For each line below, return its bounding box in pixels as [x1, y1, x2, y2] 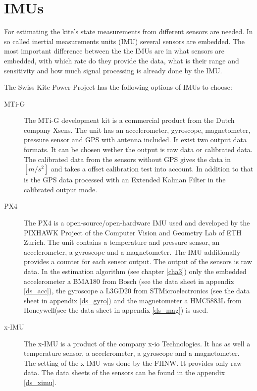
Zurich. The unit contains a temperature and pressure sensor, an [24, 237, 220, 247]
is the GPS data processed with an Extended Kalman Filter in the [24, 174, 226, 185]
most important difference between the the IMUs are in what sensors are [4, 46, 225, 56]
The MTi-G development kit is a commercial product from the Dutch [24, 115, 235, 125]
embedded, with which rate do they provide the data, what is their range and [4, 55, 239, 65]
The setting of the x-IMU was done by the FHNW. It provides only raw [24, 357, 242, 368]
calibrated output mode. [24, 184, 98, 194]
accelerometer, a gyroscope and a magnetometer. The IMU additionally [24, 246, 241, 257]
